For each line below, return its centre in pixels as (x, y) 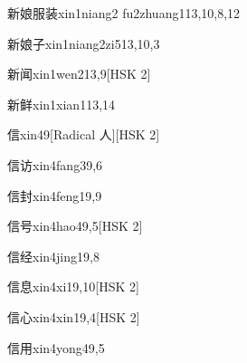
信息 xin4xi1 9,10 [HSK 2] (73, 287)
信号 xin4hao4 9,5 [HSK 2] (75, 226)
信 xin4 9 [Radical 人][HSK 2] (84, 134)
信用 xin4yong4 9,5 (56, 347)
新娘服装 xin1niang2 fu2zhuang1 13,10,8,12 (124, 13)
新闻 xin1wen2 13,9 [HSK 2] (79, 74)
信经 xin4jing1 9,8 (53, 256)
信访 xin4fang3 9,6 (55, 164)
